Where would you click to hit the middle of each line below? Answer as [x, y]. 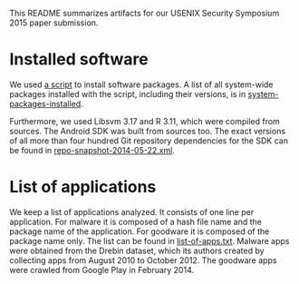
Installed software [79, 59]
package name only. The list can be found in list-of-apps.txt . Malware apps [149, 240]
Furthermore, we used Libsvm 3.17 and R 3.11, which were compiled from [145, 121]
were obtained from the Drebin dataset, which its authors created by [137, 250]
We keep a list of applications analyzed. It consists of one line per [132, 211]
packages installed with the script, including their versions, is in [128, 93]
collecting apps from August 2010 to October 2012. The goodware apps [143, 260]
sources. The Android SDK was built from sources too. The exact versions [148, 131]
